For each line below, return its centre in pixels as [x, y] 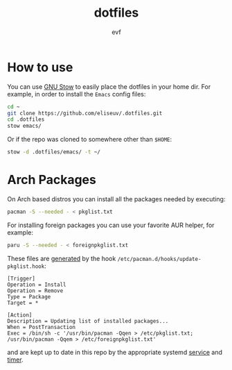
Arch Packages [52, 180]
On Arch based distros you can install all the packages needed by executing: [116, 199]
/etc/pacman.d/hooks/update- [159, 259]
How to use [40, 67]
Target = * [23, 303]
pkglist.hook [26, 266]
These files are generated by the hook [62, 258]
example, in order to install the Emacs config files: [77, 94]
